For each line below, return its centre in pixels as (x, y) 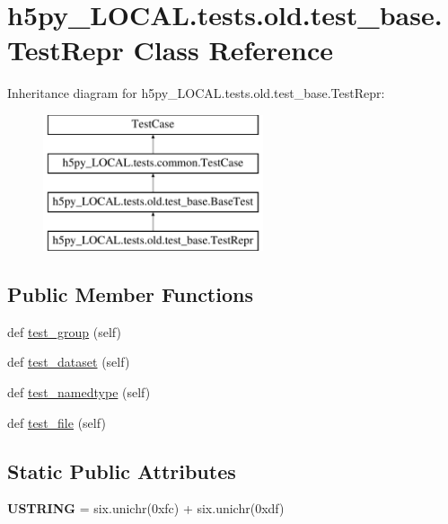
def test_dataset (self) (69, 362)
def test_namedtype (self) (79, 392)
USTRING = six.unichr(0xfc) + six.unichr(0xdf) (146, 508)
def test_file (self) (57, 422)
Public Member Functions (130, 294)
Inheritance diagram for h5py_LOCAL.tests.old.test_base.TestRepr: (196, 93)
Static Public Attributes (122, 471)
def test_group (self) (64, 331)
